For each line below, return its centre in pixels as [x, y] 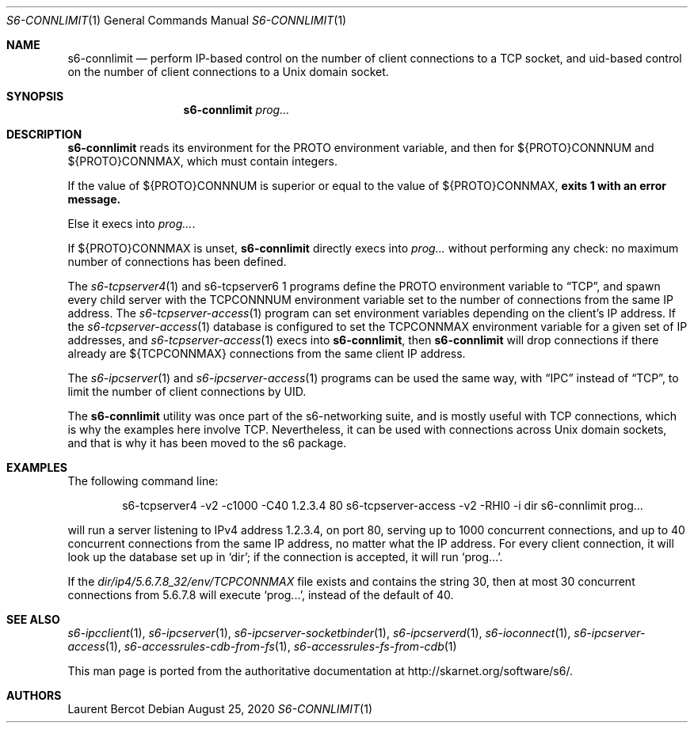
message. [94, 199]
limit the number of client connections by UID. [187, 391]
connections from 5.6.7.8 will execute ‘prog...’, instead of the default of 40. [261, 595]
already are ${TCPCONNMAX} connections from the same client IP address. [267, 353]
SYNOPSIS [35, 96]
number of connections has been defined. [177, 262]
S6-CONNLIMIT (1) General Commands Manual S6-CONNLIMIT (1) [177, 20]
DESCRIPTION [44, 134]
